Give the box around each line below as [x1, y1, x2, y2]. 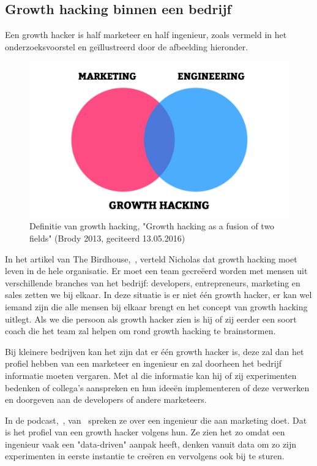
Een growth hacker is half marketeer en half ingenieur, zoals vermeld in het [5, 28, 287, 41]
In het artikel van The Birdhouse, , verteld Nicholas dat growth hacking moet [5, 252, 297, 265]
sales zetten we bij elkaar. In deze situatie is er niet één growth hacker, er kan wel [5, 288, 312, 301]
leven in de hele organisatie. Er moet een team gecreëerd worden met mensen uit [5, 264, 308, 277]
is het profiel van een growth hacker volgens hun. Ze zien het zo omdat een [5, 426, 285, 438]
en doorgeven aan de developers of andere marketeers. [5, 393, 207, 406]
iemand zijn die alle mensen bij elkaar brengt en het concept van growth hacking [5, 300, 308, 313]
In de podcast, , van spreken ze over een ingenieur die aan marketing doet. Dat [5, 413, 307, 426]
